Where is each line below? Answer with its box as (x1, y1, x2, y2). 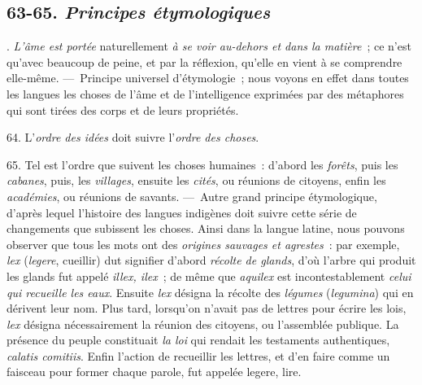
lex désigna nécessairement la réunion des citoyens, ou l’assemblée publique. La (7, 315, 399, 332)
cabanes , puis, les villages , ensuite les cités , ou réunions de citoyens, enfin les (7, 172, 386, 189)
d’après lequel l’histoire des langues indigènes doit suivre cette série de (7, 203, 357, 221)
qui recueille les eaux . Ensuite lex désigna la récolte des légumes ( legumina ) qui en (7, 283, 414, 300)
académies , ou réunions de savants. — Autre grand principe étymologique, (7, 187, 377, 204)
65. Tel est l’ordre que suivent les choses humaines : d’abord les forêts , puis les (7, 155, 398, 173)
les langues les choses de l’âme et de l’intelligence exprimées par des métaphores (7, 85, 404, 102)
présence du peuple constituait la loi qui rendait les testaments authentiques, (7, 331, 390, 348)
